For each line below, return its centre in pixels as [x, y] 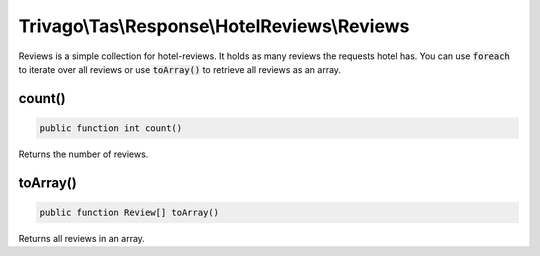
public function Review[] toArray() [129, 212]
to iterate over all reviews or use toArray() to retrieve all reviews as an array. [180, 69]
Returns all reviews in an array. [81, 238]
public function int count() [111, 128]
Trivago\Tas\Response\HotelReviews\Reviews [214, 26]
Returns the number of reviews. [83, 154]
